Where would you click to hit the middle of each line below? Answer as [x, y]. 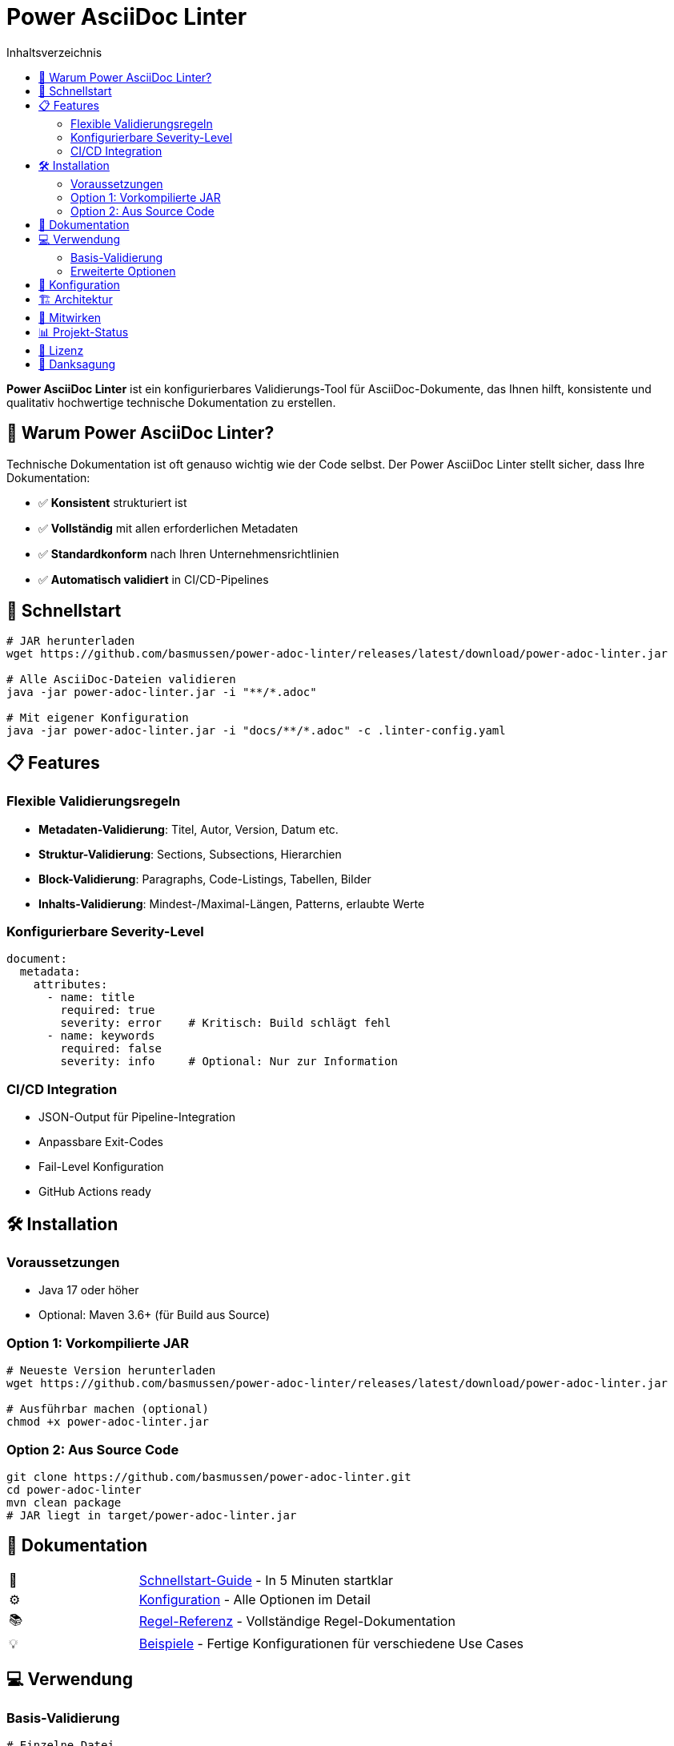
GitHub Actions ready [95, 1192]
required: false [111, 1049]
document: [37, 959]
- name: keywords [101, 1036]
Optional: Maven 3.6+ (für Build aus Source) [154, 1315]
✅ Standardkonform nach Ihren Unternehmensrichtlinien [189, 553]
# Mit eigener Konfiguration [98, 718]
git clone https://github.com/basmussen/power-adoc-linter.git [209, 1476]
